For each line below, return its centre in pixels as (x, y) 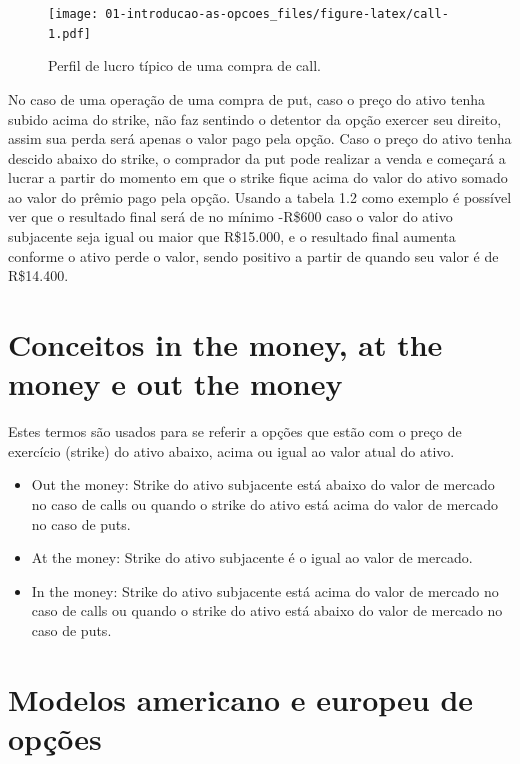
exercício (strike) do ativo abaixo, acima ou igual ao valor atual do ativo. (231, 450)
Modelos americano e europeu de (241, 698)
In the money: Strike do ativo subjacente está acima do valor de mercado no (265, 590)
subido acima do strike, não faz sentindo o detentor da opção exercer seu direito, (255, 118)
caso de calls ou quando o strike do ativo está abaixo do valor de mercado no (267, 610)
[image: (73, 14)
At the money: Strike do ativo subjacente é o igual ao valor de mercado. (252, 557)
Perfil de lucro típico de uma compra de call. (184, 65)
